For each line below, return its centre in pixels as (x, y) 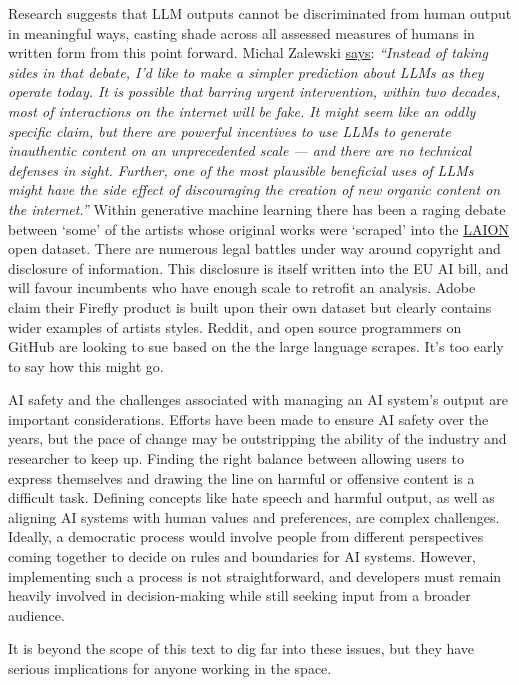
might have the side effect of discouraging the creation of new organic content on (254, 189)
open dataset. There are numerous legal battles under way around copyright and (254, 248)
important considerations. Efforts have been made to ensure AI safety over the (248, 418)
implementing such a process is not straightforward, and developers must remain (255, 575)
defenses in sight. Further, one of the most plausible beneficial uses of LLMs (241, 169)
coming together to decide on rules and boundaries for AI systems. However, (242, 556)
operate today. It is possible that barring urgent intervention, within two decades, (254, 91)
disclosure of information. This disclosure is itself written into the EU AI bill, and (258, 267)
